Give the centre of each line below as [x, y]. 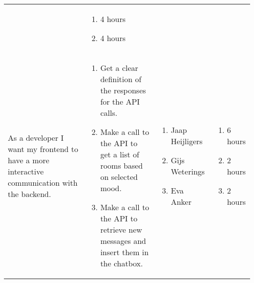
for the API [120, 101]
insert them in [125, 252]
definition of [121, 79]
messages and [123, 241]
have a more [29, 160]
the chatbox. [122, 263]
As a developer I [36, 137]
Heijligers [187, 141]
